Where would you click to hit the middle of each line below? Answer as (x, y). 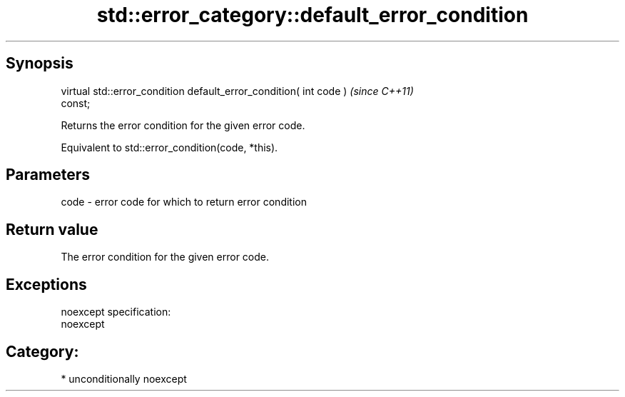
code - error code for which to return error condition (184, 202)
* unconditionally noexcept (124, 378)
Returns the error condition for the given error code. (183, 125)
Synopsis (40, 64)
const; (76, 103)
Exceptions (46, 284)
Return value (52, 229)
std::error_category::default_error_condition (312, 15)
